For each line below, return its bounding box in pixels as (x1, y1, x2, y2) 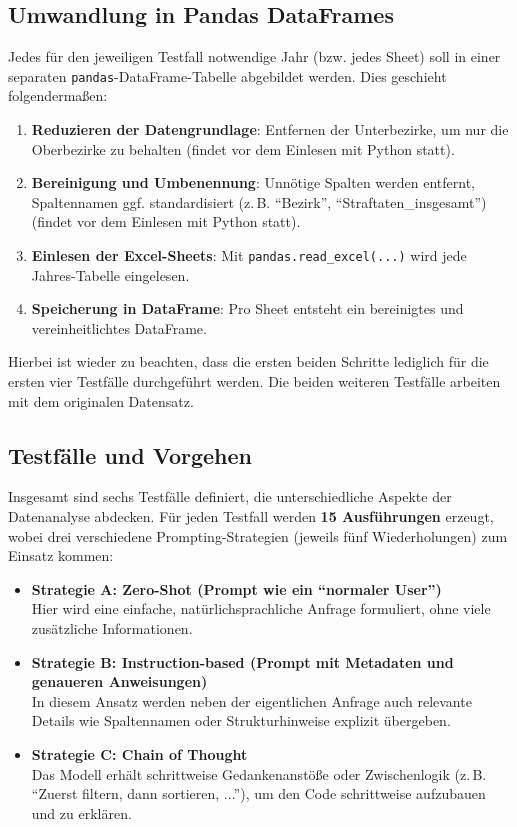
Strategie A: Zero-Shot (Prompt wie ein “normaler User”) (31, 578, 442, 599)
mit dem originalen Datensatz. (8, 390, 194, 411)
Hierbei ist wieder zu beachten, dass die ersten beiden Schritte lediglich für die (8, 351, 489, 372)
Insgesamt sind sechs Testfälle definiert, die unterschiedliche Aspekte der (8, 486, 452, 507)
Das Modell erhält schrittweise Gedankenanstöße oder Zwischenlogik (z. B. (31, 763, 487, 784)
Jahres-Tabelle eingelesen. (31, 264, 190, 285)
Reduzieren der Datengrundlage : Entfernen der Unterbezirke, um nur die (31, 119, 509, 140)
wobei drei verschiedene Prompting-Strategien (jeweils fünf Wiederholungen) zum (8, 525, 508, 546)
